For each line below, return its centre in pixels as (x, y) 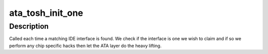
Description (29, 26)
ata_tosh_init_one (46, 13)
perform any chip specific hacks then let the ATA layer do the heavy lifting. (85, 46)
